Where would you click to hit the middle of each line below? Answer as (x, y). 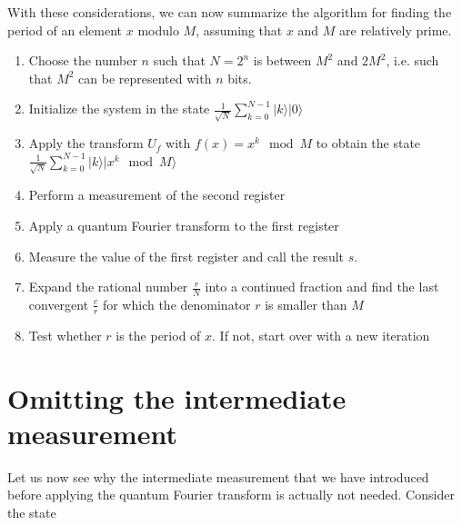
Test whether (65, 335)
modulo (158, 30)
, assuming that (239, 30)
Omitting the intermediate (177, 397)
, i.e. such (412, 60)
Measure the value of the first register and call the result (186, 256)
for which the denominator (176, 304)
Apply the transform (86, 143)
